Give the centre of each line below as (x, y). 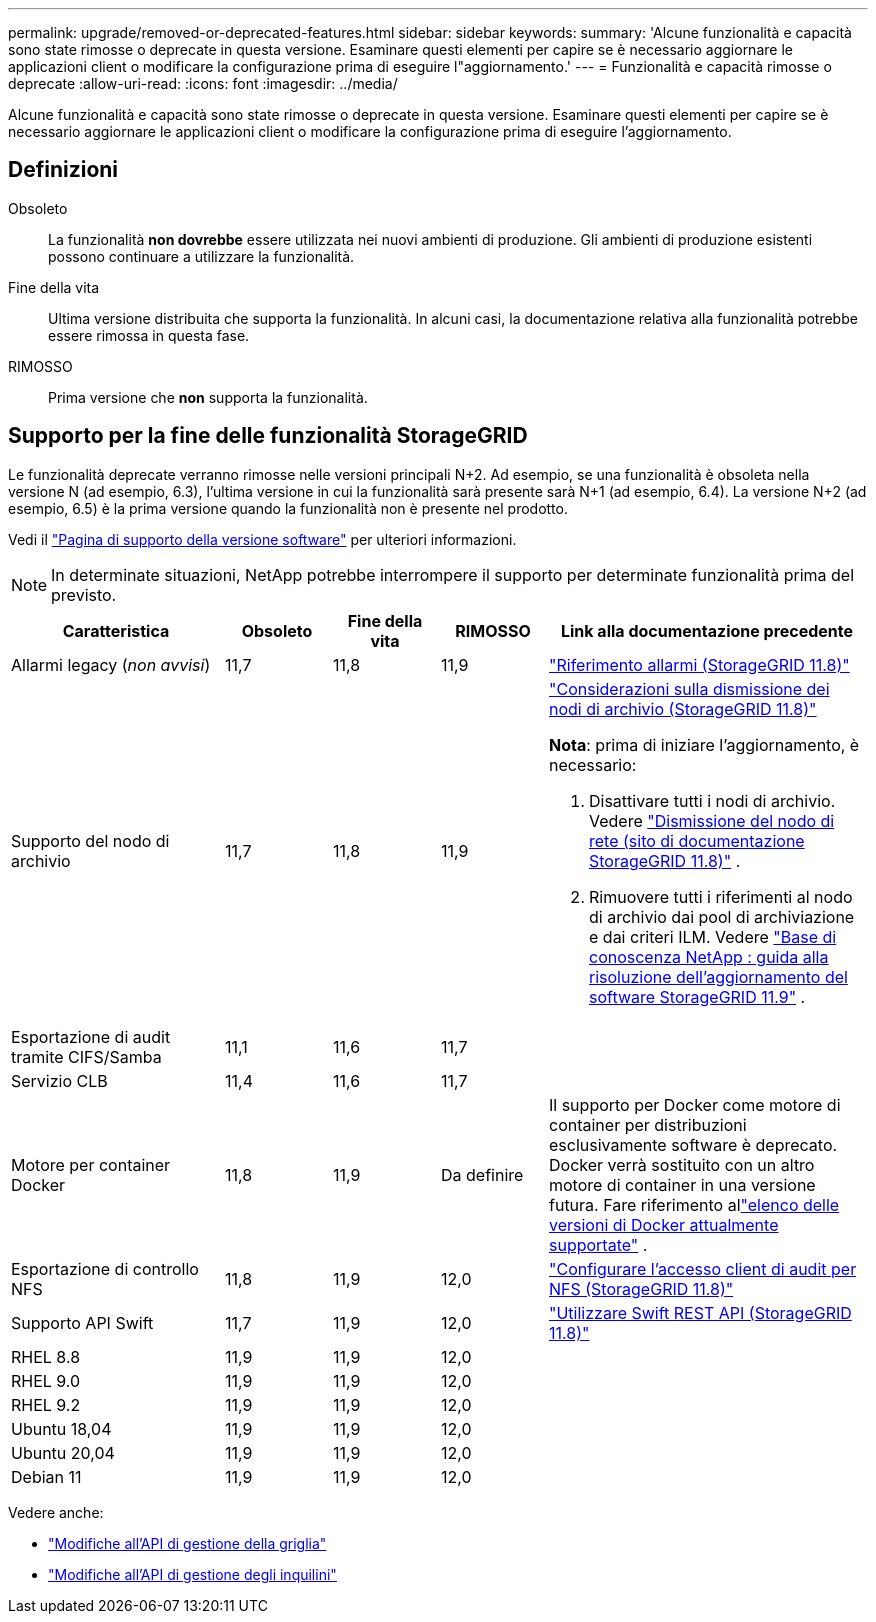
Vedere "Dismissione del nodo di (712, 820)
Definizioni (63, 170)
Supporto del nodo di (90, 840)
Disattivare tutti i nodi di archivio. (712, 800)
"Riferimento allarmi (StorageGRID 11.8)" (699, 664)
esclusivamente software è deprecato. (693, 1144)
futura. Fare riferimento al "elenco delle (694, 1204)
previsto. (84, 594)
